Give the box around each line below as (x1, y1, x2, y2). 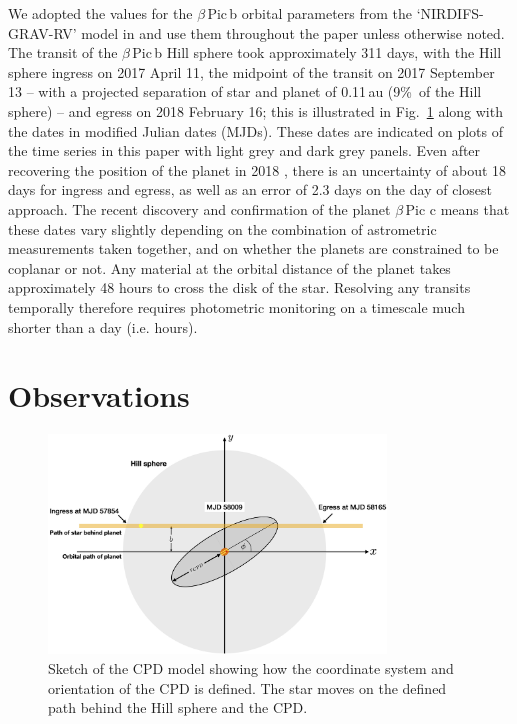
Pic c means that (405, 198, 510, 219)
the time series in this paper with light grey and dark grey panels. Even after (8, 140, 481, 161)
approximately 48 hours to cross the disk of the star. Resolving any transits (8, 277, 471, 298)
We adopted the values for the (8, 3, 193, 23)
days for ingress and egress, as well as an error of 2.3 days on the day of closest (8, 179, 492, 200)
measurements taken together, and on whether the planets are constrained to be (8, 238, 499, 259)
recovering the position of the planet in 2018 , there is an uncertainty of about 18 (8, 159, 507, 180)
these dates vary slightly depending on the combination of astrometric (8, 218, 437, 239)
